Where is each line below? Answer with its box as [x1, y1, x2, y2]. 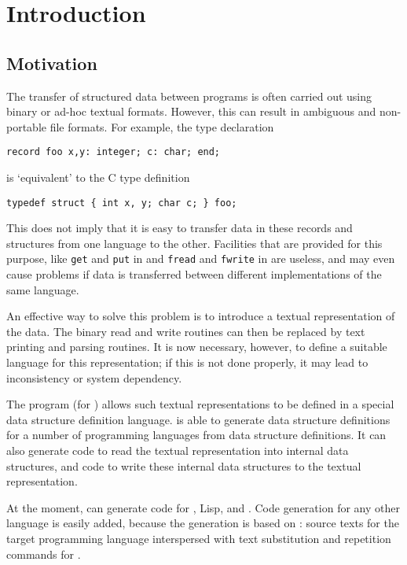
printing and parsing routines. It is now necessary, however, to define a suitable [6, 338, 387, 355]
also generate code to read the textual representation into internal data [6, 442, 349, 459]
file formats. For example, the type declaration [49, 118, 274, 135]
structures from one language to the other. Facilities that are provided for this [6, 234, 383, 251]
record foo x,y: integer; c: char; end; [6, 146, 221, 158]
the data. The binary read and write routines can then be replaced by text [6, 323, 365, 339]
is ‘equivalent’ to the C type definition [6, 169, 190, 186]
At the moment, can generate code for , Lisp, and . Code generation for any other [6, 499, 400, 515]
